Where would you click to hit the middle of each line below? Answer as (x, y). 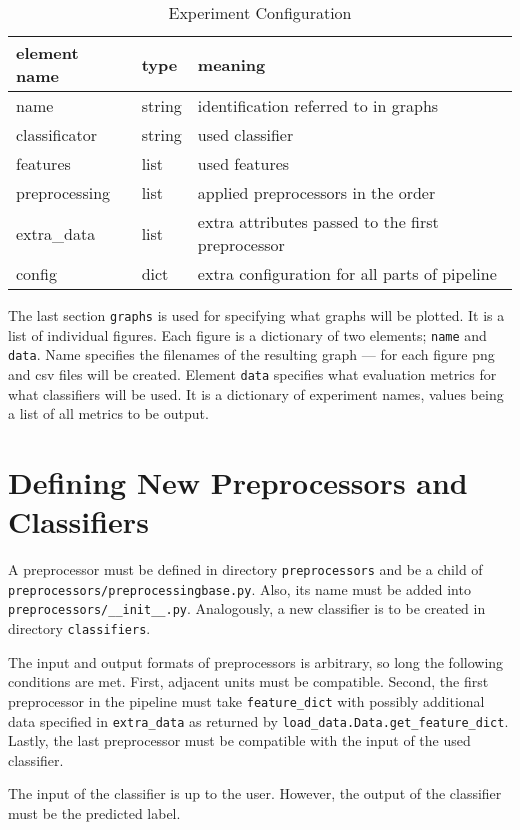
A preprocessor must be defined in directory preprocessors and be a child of (245, 569)
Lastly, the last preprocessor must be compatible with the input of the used (239, 740)
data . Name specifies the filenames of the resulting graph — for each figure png (251, 354)
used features (243, 163)
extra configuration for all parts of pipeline (347, 273)
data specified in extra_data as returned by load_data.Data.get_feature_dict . (258, 720)
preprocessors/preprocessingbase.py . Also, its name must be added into (239, 588)
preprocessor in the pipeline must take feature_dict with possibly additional (246, 700)
